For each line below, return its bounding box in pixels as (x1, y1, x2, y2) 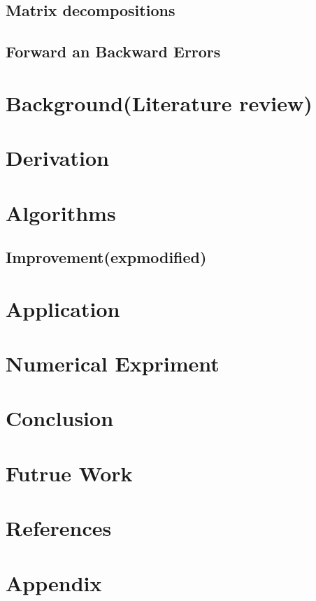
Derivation (6, 143, 109, 172)
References (6, 514, 112, 542)
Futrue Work (6, 458, 133, 487)
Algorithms (6, 198, 116, 227)
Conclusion (6, 404, 114, 432)
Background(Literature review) (6, 88, 313, 117)
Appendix (6, 568, 102, 597)
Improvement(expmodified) (6, 246, 207, 268)
